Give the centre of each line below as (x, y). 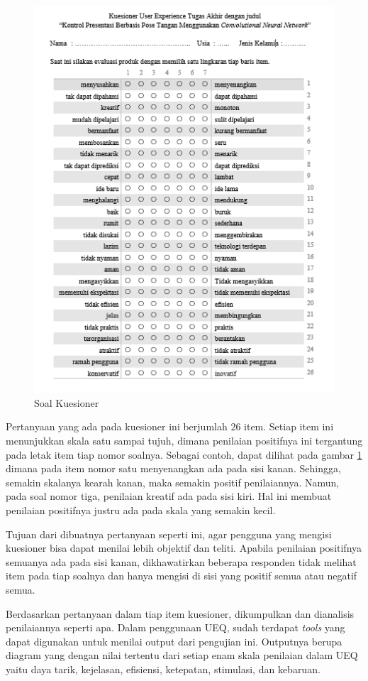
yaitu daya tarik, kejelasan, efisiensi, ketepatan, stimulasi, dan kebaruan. (163, 669)
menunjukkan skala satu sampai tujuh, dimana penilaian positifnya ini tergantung (184, 441)
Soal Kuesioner (67, 402)
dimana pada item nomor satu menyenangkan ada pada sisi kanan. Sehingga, (173, 468)
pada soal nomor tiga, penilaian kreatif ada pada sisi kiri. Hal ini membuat (169, 496)
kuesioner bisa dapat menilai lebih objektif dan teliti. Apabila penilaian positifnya (184, 548)
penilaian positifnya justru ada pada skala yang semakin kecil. (141, 510)
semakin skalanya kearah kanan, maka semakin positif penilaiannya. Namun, (173, 482)
